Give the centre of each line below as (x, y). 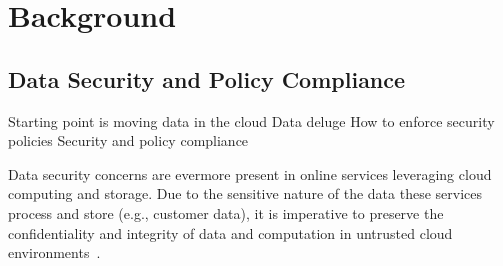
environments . (54, 252)
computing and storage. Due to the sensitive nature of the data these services (245, 193)
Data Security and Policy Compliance (207, 78)
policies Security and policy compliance (128, 140)
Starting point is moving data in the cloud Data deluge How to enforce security (251, 120)
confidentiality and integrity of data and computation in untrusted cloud (230, 232)
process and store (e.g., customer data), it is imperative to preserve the (226, 212)
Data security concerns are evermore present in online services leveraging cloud (250, 173)
